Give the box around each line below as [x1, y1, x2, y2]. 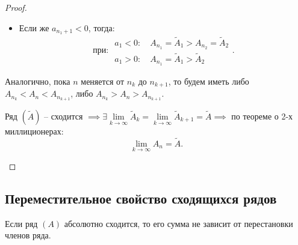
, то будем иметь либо [168, 74, 249, 87]
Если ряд [5, 217, 38, 229]
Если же [19, 21, 49, 34]
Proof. [5, 1, 27, 13]
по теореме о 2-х [231, 109, 293, 122]
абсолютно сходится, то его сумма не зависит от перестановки [64, 217, 293, 229]
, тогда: [88, 21, 115, 34]
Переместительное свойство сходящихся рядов [5, 189, 277, 207]
